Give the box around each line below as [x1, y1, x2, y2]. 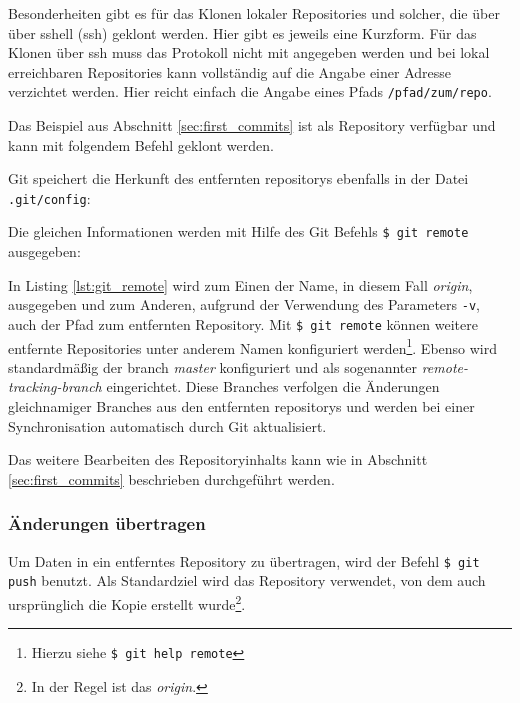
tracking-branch [8, 376, 102, 397]
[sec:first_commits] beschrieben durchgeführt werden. [8, 468, 335, 489]
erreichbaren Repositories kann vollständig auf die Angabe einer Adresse [8, 61, 451, 82]
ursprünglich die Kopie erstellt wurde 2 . [8, 590, 246, 614]
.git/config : [8, 187, 91, 208]
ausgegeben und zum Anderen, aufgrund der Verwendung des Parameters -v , [8, 294, 480, 315]
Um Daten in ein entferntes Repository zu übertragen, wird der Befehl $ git [8, 550, 480, 571]
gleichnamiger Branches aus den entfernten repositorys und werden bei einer [8, 396, 475, 417]
